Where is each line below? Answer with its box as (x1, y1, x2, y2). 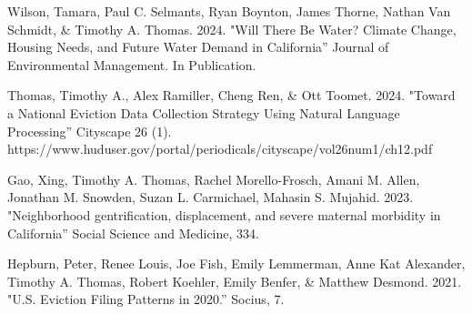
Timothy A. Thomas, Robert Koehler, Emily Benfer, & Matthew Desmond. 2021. (7, 271, 462, 290)
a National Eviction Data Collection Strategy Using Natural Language (7, 103, 400, 122)
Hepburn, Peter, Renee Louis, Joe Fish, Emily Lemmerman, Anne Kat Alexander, (7, 254, 466, 273)
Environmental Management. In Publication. (7, 55, 256, 74)
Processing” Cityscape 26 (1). (7, 121, 172, 140)
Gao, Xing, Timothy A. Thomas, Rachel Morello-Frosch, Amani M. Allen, (7, 169, 420, 188)
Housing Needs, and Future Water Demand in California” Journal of (7, 37, 389, 56)
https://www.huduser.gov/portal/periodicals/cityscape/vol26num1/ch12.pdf (7, 139, 433, 158)
